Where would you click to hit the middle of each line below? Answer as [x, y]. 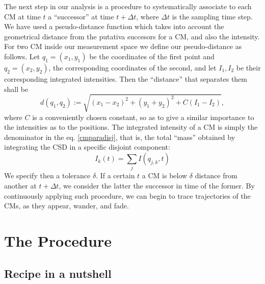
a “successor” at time [81, 16]
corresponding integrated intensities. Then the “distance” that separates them [126, 78]
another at [20, 185]
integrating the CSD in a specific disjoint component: [87, 147]
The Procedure [58, 240]
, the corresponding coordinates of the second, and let [132, 67]
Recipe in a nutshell [58, 273]
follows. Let [22, 56]
